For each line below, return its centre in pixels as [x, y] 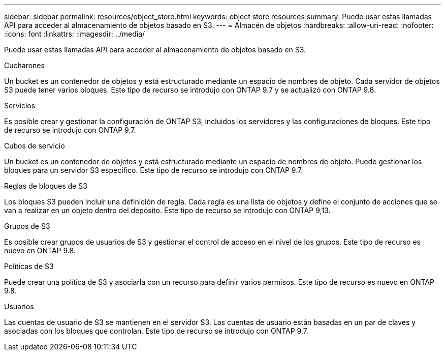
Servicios [20, 106]
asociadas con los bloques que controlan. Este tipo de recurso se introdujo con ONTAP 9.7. [156, 331]
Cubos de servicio [35, 146]
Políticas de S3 [29, 266]
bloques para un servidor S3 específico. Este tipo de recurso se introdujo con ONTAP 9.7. [154, 170]
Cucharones [24, 65]
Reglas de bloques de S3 [46, 186]
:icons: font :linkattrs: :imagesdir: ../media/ [75, 34]
